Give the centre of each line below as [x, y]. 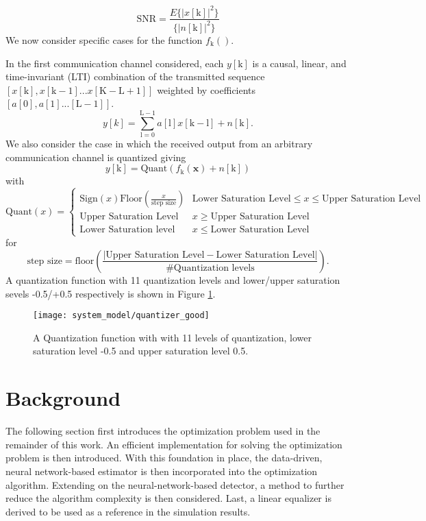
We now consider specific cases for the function [104, 39]
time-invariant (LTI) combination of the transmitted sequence [135, 76]
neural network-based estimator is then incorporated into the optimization [162, 471]
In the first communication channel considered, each [115, 63]
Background [63, 398]
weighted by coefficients [206, 89]
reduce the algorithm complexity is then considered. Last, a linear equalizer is [168, 498]
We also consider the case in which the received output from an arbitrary [159, 143]
